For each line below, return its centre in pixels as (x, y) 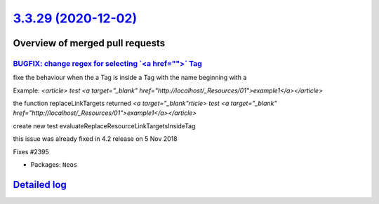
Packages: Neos (54, 165)
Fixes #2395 (31, 151)
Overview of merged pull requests (89, 43)
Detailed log (40, 185)
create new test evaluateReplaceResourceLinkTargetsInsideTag (104, 125)
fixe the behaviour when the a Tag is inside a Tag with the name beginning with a (130, 78)
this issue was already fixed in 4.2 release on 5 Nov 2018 (95, 139)
